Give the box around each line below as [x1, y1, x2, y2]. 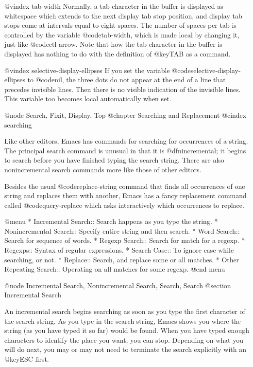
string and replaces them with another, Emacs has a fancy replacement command [4, 190, 247, 201]
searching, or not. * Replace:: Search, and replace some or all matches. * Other [4, 254, 239, 264]
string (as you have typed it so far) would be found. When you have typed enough [4, 325, 249, 335]
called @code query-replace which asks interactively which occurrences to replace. [4, 200, 244, 210]
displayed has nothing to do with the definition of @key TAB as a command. [4, 48, 231, 58]
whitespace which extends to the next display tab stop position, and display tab [4, 10, 242, 20]
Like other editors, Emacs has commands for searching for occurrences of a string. [4, 136, 248, 146]
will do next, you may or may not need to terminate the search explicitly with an [4, 344, 246, 354]
